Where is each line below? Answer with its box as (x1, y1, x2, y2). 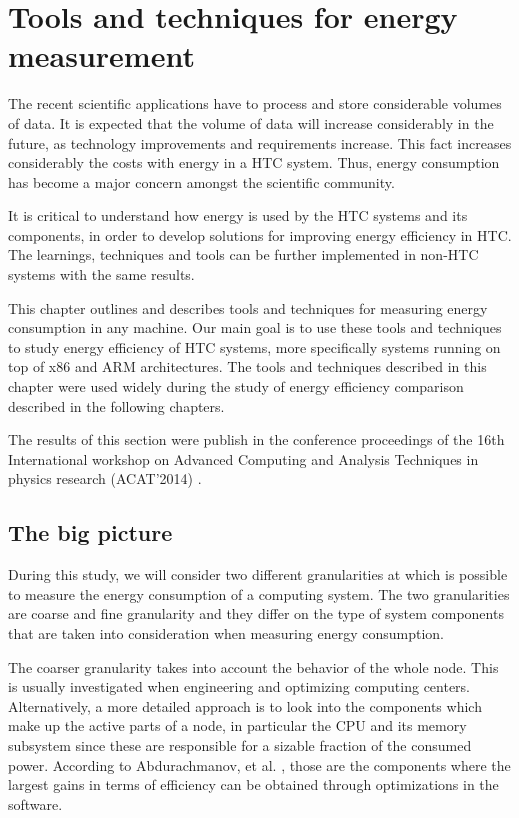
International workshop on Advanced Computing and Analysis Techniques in (8, 448, 479, 469)
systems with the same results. (8, 264, 195, 285)
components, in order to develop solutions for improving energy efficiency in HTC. (8, 224, 512, 245)
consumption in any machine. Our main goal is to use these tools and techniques (8, 317, 502, 338)
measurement (8, 35, 195, 76)
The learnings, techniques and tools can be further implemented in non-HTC (8, 244, 479, 265)
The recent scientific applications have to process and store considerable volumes (8, 93, 502, 114)
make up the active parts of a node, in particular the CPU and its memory (8, 715, 467, 736)
